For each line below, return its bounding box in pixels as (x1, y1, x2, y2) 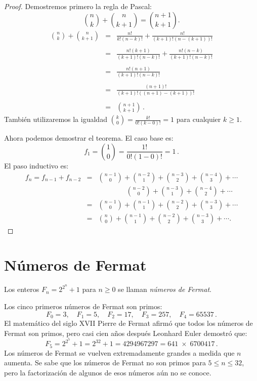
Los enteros (4, 284, 39, 294)
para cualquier (176, 114, 221, 124)
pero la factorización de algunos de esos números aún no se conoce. (4, 367, 211, 377)
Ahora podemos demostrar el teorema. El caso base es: (4, 133, 174, 143)
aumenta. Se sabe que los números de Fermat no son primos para (4, 357, 206, 368)
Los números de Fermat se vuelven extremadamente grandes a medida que (4, 347, 235, 358)
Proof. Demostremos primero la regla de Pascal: (4, 1, 152, 11)
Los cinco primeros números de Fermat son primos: (4, 301, 162, 312)
